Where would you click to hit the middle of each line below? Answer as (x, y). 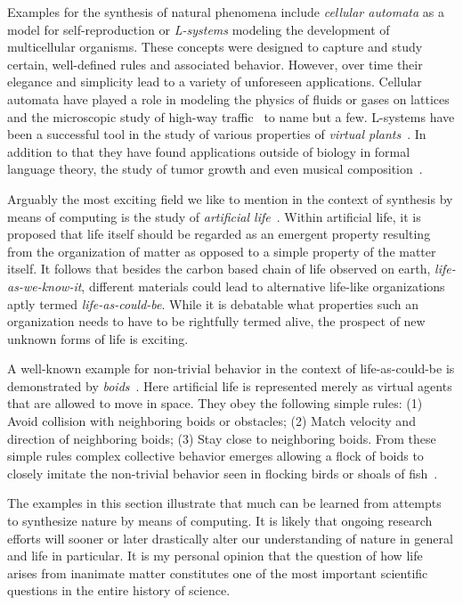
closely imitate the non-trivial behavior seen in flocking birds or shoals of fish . (223, 473)
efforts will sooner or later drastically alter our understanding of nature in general (230, 538)
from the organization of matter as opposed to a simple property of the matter (222, 251)
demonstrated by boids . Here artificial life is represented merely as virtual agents (230, 385)
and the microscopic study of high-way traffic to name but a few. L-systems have (231, 116)
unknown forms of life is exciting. (98, 338)
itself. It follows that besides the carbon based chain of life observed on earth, (219, 269)
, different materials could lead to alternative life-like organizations (263, 286)
